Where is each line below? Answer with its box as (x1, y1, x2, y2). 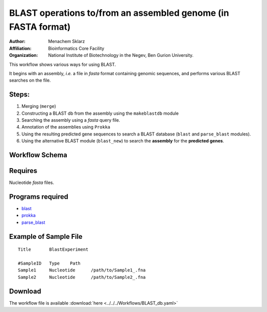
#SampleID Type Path (18, 260, 81, 266)
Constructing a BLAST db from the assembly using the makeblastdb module (21, 110, 179, 116)
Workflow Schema (9, 151, 68, 159)
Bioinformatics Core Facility (48, 45, 105, 51)
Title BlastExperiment (18, 247, 89, 252)
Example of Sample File (9, 232, 83, 241)
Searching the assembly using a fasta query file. (21, 117, 121, 123)
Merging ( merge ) (21, 103, 56, 109)
